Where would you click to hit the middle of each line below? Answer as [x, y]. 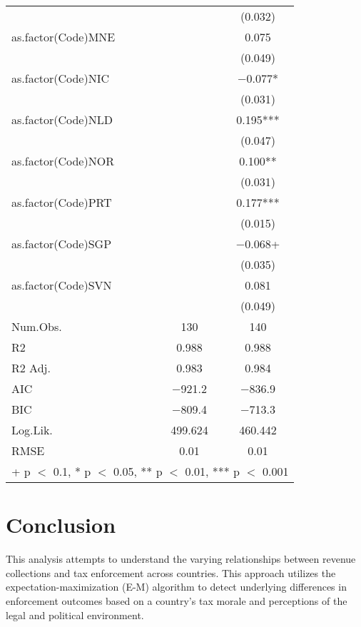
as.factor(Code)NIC [61, 78]
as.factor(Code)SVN [62, 285]
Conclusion [61, 525]
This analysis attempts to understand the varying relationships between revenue [181, 559]
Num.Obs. [37, 326]
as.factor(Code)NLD [62, 119]
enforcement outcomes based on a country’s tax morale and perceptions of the [177, 600]
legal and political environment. [75, 615]
